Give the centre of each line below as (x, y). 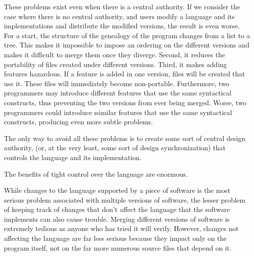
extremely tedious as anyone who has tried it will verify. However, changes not (121, 228)
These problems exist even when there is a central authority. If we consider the (122, 6)
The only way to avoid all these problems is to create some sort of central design (125, 138)
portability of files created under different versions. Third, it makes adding (115, 64)
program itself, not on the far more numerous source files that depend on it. (118, 247)
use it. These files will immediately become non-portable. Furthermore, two (117, 83)
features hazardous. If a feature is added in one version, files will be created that (125, 74)
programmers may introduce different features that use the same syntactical (118, 93)
